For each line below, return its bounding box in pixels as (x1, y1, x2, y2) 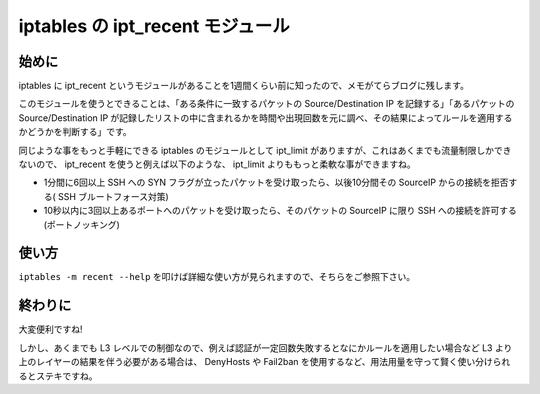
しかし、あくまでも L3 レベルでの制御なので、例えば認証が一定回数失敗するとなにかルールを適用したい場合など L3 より (18, 341, 513, 354)
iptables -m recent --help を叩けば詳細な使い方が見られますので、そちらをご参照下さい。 (18, 271, 416, 283)
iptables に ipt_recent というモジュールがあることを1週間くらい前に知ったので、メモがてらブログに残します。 (18, 80, 470, 92)
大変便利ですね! (18, 323, 84, 335)
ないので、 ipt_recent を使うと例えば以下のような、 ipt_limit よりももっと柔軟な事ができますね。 (18, 158, 416, 170)
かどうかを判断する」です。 (18, 126, 132, 138)
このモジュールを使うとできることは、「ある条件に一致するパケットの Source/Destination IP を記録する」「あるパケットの (18, 98, 515, 110)
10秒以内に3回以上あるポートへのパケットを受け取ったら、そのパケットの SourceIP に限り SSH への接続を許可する (43, 205, 517, 217)
